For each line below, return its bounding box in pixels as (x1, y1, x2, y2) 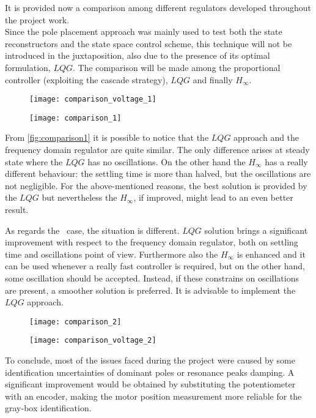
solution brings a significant (204, 223, 308, 236)
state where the (5, 155, 63, 168)
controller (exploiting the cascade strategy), (5, 73, 168, 86)
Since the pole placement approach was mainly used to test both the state (5, 25, 282, 38)
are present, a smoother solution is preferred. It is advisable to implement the (5, 283, 296, 296)
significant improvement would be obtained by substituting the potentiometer (5, 378, 296, 390)
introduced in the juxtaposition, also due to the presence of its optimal (5, 49, 270, 62)
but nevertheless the (42, 191, 117, 204)
